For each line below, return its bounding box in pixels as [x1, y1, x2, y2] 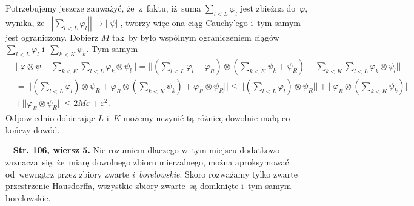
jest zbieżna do [240, 2, 296, 14]
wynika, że [5, 16, 45, 28]
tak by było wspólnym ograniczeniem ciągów [112, 30, 279, 43]
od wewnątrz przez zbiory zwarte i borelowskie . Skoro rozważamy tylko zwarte [5, 167, 298, 180]
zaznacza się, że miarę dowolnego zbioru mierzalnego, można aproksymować [5, 155, 289, 168]
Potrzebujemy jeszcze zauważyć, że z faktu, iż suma [5, 2, 201, 14]
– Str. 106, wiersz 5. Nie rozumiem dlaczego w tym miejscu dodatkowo [5, 144, 280, 156]
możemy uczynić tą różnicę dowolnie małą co [123, 111, 290, 124]
